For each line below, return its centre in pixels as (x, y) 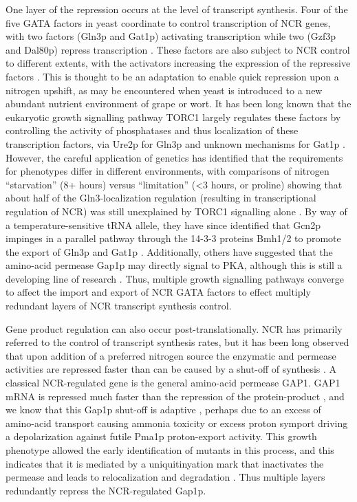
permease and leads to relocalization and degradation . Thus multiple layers (165, 477)
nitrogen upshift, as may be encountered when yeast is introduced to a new (164, 90)
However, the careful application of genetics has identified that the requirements (174, 157)
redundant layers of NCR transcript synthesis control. (119, 306)
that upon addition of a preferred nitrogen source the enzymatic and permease (171, 355)
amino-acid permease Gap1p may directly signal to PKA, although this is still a (174, 265)
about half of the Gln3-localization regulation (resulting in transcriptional (161, 198)
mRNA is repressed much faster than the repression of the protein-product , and (175, 396)
